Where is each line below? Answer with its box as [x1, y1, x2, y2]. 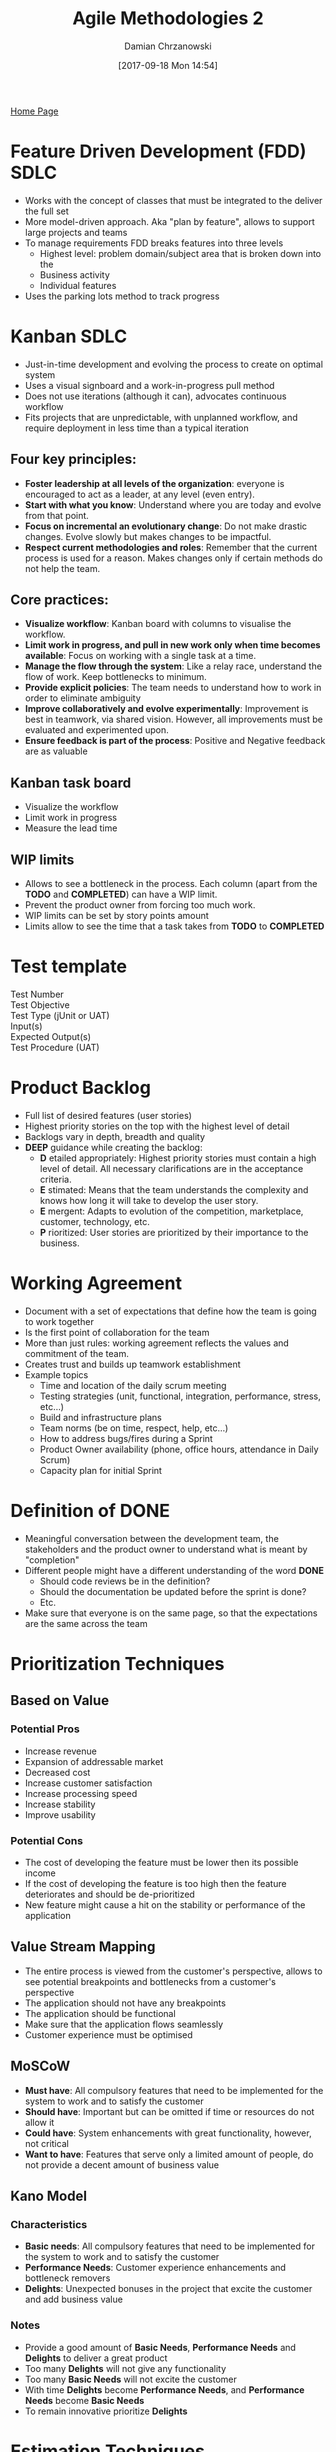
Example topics [24, 1368, 89, 1381]
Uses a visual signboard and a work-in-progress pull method [24, 379, 275, 391]
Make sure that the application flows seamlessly [24, 2018, 224, 2030]
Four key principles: [10, 451, 137, 468]
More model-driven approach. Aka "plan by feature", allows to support [24, 215, 315, 227]
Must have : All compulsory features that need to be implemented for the [24, 2084, 324, 2096]
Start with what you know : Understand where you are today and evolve [24, 498, 322, 511]
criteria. [39, 1173, 72, 1185]
